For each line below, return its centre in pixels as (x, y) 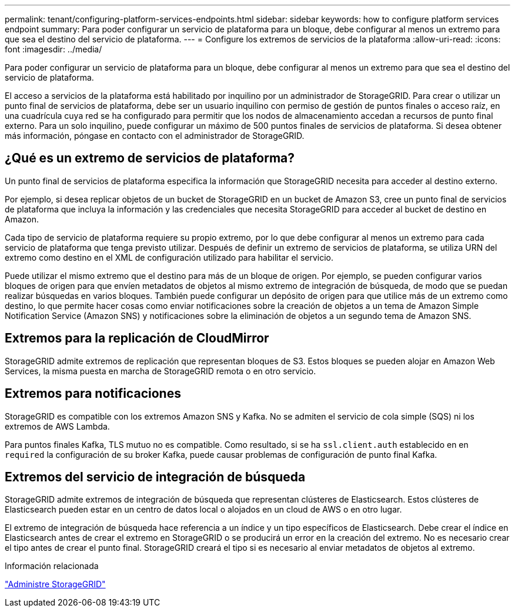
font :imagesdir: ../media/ (53, 49)
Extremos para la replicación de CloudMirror (137, 338)
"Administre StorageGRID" (55, 584)
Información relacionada (52, 566)
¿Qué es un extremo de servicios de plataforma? (150, 158)
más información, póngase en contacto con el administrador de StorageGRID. (155, 136)
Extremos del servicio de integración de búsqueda (155, 477)
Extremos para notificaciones (93, 394)
